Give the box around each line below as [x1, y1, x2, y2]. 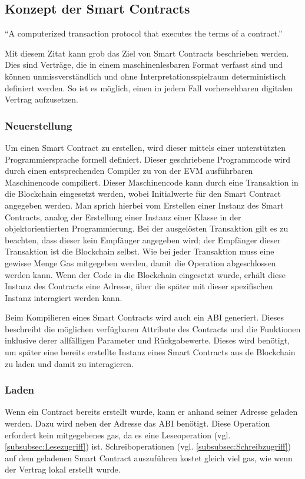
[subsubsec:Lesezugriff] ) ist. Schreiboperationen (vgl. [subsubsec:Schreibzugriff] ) [5, 440, 291, 452]
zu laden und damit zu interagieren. [5, 357, 134, 369]
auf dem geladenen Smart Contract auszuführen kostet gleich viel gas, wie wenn [5, 451, 293, 464]
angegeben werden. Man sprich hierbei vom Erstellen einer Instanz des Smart [5, 199, 284, 211]
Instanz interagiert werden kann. [5, 291, 122, 303]
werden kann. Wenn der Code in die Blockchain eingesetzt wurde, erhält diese [5, 268, 286, 280]
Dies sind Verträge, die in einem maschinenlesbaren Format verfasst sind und [5, 58, 283, 71]
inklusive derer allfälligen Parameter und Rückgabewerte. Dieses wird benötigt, [5, 334, 290, 346]
